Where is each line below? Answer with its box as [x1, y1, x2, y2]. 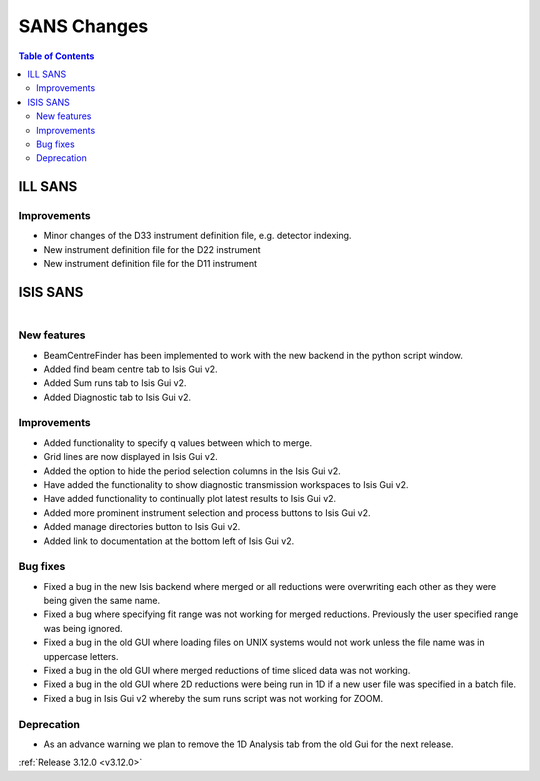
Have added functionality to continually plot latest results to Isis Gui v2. [43, 493, 337, 505]
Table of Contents [18, 50, 95, 62]
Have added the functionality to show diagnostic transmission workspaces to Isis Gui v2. [43, 478, 409, 490]
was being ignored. [43, 622, 124, 634]
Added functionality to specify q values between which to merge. [43, 436, 313, 449]
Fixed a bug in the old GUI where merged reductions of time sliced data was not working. [43, 665, 411, 677]
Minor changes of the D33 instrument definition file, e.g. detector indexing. [43, 230, 352, 242]
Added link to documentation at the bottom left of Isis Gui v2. [43, 535, 295, 547]
